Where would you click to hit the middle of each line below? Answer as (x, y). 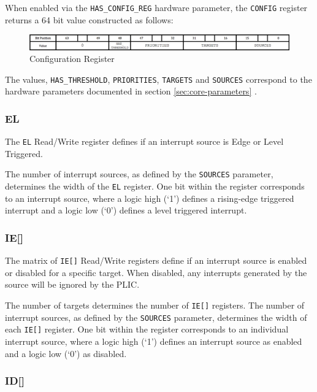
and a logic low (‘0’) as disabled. (66, 353)
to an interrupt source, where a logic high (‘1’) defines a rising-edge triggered (150, 198)
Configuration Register (72, 59)
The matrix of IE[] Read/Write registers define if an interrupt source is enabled (156, 260)
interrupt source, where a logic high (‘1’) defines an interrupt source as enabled (154, 341)
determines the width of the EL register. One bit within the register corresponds (155, 186)
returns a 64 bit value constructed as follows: (89, 19)
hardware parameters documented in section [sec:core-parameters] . (131, 91)
